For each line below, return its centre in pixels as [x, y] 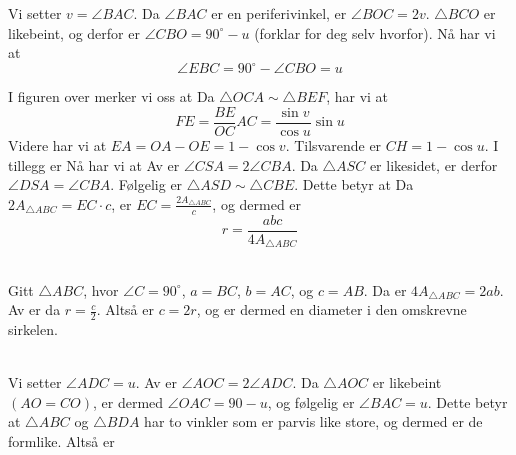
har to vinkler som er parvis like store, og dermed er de [313, 421]
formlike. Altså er [61, 441]
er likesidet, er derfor [433, 164]
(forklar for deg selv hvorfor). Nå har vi [375, 32]
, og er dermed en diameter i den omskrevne [331, 309]
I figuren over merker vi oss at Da [111, 96]
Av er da [34, 309]
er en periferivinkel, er [279, 13]
